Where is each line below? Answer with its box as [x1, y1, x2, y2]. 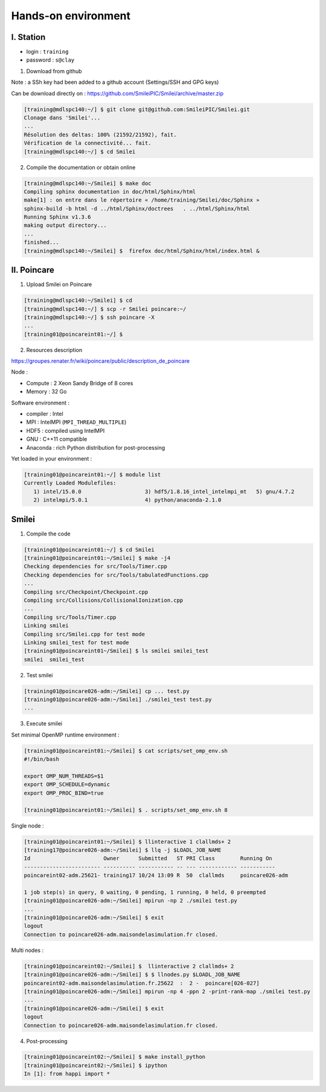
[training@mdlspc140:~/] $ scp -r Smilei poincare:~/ [24, 305, 187, 312]
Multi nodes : [11, 947, 44, 954]
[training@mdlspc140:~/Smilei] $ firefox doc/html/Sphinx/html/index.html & [24, 247, 260, 254]
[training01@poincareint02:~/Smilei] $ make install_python [24, 1053, 206, 1061]
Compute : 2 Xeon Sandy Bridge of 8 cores [26, 379, 133, 386]
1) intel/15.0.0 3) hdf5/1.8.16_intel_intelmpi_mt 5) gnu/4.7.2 [33, 488, 295, 495]
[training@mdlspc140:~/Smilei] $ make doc [24, 180, 152, 187]
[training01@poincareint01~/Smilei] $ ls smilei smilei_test [24, 648, 209, 654]
